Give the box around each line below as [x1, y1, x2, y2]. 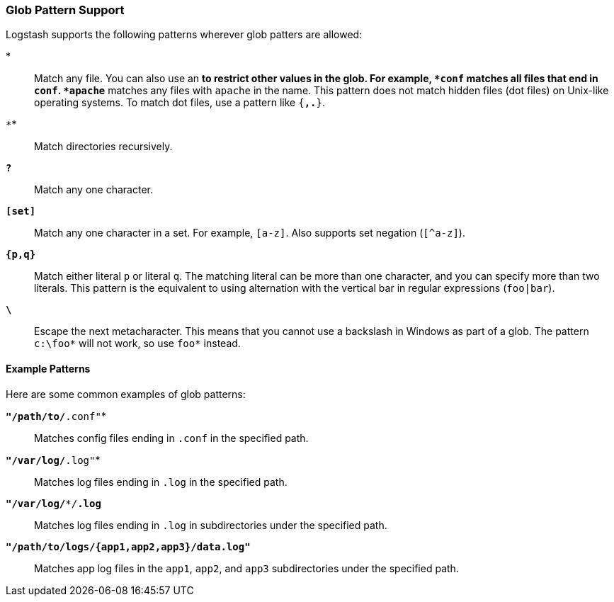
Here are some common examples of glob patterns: [6, 387, 246, 400]
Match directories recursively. [34, 140, 173, 153]
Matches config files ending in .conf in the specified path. [34, 431, 309, 444]
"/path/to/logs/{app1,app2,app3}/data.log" [6, 540, 251, 552]
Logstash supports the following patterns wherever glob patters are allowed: [6, 28, 363, 41]
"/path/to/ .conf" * [6, 409, 106, 422]
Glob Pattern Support [6, 3, 125, 17]
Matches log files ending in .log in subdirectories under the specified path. [34, 518, 387, 531]
